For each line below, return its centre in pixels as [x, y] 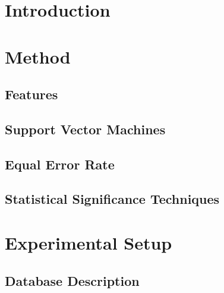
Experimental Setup [89, 243]
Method [38, 56]
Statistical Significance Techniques [112, 199]
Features [31, 94]
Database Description [72, 280]
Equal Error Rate [60, 164]
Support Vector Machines [85, 129]
